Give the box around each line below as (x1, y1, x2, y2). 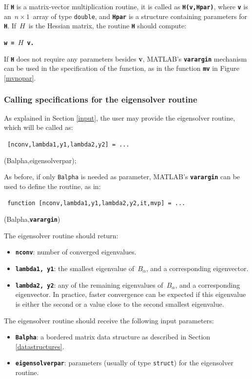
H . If (4, 21, 17, 31)
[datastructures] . (15, 341, 64, 351)
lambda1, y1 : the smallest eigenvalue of (15, 263, 135, 273)
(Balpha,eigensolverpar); (4, 155, 77, 165)
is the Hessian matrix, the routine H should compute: (28, 21, 187, 31)
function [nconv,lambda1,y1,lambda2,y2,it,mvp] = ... (7, 200, 186, 207)
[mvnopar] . (4, 72, 36, 83)
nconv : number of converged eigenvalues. (15, 247, 136, 257)
